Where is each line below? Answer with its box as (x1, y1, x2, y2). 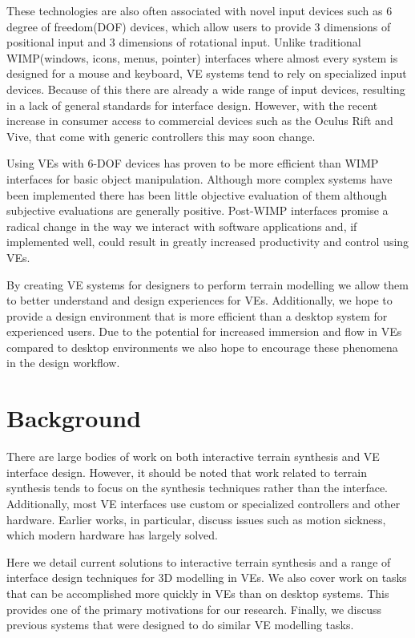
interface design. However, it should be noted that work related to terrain (6, 463, 367, 480)
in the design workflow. (6, 354, 120, 371)
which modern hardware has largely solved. (6, 527, 218, 543)
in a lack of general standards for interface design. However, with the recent (6, 96, 378, 113)
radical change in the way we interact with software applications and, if (6, 217, 357, 234)
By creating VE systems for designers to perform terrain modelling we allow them (6, 276, 409, 293)
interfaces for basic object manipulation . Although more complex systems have (6, 170, 393, 187)
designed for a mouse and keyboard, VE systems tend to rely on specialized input (6, 65, 407, 82)
